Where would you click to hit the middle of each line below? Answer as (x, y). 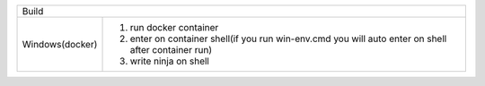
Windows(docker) (60, 44)
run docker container (174, 27)
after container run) (171, 50)
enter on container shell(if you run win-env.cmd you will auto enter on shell (288, 39)
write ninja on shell (170, 61)
